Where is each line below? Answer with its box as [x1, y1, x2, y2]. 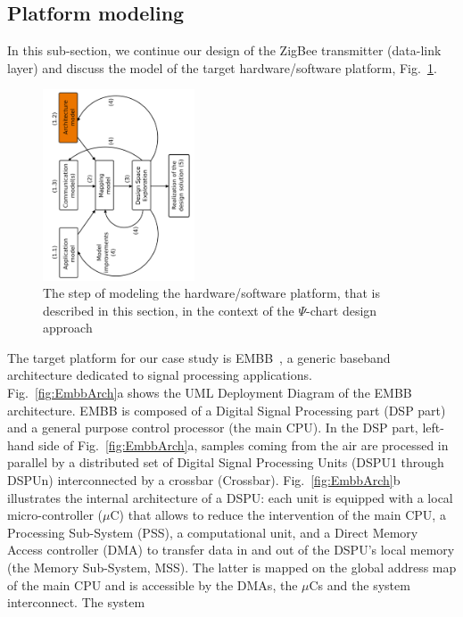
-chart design [306, 300, 377, 319]
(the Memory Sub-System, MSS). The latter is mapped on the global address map [7, 558, 457, 577]
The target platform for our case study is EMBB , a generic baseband [7, 348, 391, 366]
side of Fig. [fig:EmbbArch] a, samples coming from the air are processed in [38, 435, 449, 454]
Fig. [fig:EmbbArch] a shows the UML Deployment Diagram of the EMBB [7, 383, 412, 402]
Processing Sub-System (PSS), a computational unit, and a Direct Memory [7, 522, 418, 541]
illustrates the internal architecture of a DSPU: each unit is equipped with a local [7, 488, 453, 506]
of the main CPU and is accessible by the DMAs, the [7, 575, 298, 594]
